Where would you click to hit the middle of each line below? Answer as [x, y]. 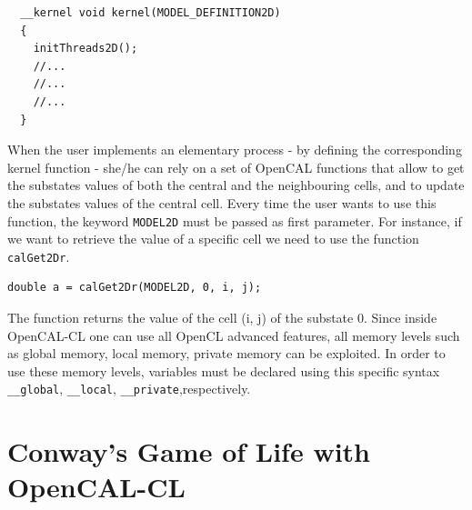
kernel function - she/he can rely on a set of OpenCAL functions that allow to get [236, 167]
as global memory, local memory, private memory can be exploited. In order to [226, 353]
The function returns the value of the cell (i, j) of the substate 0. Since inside [222, 318]
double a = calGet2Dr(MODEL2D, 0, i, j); [135, 288]
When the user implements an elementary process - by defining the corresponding [235, 150]
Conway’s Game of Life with [189, 451]
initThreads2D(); [85, 49]
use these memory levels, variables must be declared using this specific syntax [224, 370]
